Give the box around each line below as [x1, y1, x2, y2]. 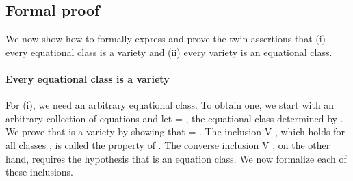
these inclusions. [5, 165, 74, 179]
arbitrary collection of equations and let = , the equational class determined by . [5, 111, 343, 125]
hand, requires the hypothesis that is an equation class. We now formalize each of [5, 151, 347, 165]
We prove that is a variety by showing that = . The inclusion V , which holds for [5, 124, 345, 139]
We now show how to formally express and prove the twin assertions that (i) [5, 31, 326, 46]
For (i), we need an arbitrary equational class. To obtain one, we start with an [5, 98, 335, 112]
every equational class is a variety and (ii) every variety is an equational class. [5, 44, 332, 59]
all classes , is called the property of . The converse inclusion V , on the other [5, 137, 330, 152]
